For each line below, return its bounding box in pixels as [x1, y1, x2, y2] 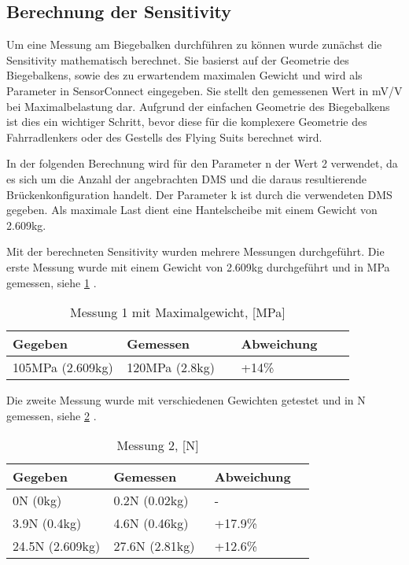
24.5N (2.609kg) [13, 537, 101, 556]
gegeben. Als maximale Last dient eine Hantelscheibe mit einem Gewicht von [6, 201, 378, 218]
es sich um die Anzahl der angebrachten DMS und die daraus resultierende [6, 170, 367, 186]
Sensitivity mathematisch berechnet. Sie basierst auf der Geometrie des [6, 51, 349, 68]
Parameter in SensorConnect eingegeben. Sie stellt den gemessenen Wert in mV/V [6, 82, 403, 98]
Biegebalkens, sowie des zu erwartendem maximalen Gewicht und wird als [6, 67, 363, 83]
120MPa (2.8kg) [127, 358, 216, 377]
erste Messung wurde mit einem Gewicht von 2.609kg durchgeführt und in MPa [6, 258, 390, 275]
